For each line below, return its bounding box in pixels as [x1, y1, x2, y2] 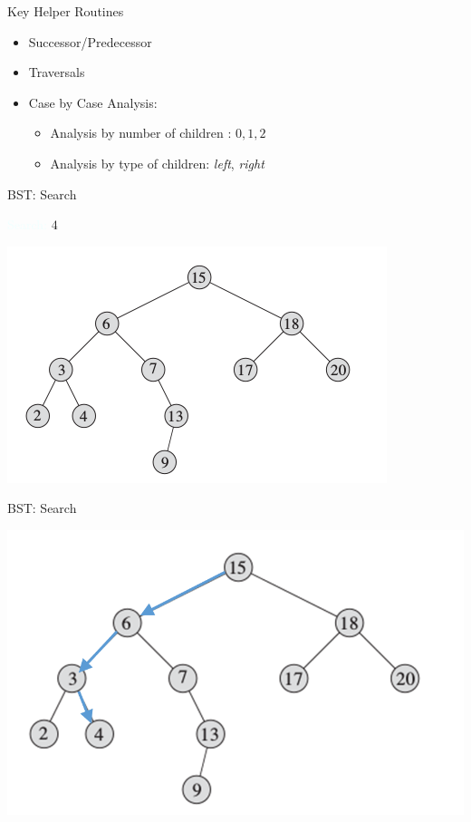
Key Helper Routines [7, 2, 124, 20]
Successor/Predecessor [28, 32, 152, 51]
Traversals [28, 63, 85, 82]
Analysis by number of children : [50, 123, 232, 142]
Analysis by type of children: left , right [50, 153, 264, 172]
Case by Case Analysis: [28, 92, 158, 111]
